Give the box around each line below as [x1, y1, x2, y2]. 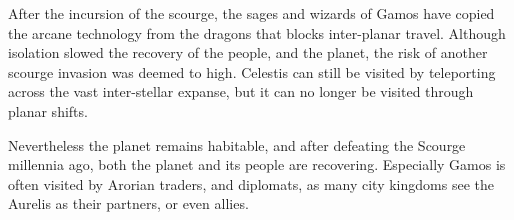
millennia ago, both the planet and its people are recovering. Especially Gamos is [8, 154, 506, 175]
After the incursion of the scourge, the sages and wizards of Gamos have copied [8, 3, 495, 23]
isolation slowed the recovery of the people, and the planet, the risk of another [8, 42, 488, 63]
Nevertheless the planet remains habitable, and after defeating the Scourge [8, 134, 466, 155]
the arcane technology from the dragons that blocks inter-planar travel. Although [8, 22, 506, 43]
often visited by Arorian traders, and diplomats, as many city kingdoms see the [8, 173, 494, 194]
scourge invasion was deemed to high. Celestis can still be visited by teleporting [8, 61, 496, 82]
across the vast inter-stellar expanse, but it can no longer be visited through [8, 81, 474, 102]
